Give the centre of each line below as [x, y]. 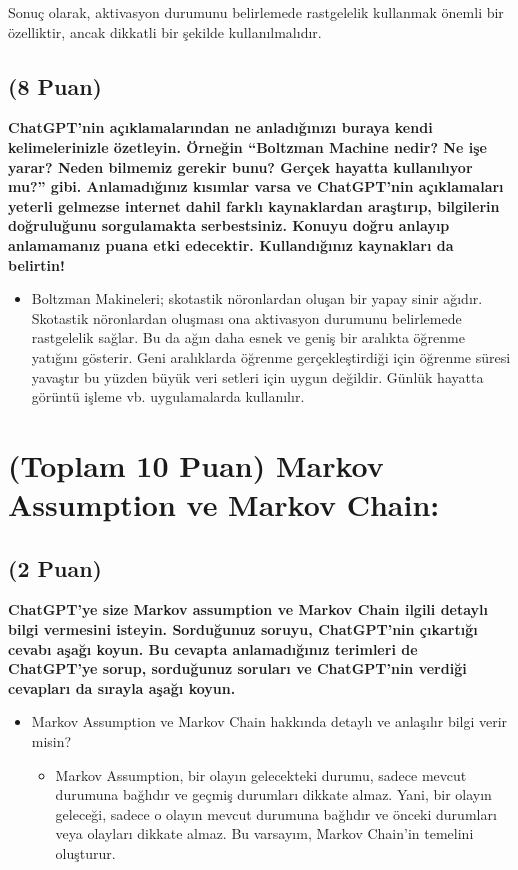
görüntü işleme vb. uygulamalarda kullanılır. [168, 396]
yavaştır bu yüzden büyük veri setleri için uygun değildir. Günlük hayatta [257, 376]
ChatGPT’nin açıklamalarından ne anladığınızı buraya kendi [220, 127]
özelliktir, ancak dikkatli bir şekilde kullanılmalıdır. [165, 31]
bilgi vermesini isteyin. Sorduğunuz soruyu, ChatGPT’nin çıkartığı [243, 629]
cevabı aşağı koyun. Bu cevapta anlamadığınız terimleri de [213, 648]
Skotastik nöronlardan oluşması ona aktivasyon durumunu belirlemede [246, 317]
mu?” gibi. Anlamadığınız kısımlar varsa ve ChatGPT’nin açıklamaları [256, 186]
